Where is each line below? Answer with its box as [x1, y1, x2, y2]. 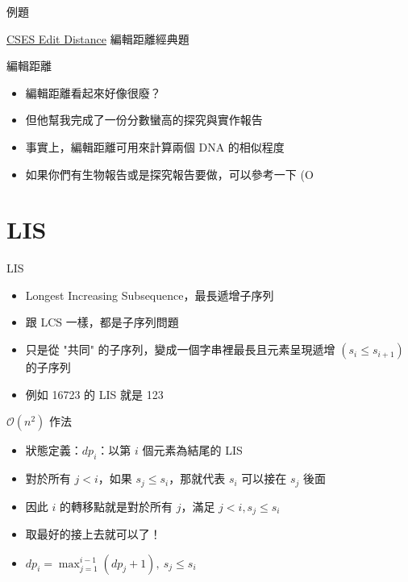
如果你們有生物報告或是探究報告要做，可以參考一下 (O [25, 165, 314, 182]
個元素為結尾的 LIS [142, 442, 243, 459]
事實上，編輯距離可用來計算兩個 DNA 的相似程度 [25, 138, 285, 155]
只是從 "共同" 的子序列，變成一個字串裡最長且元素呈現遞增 [25, 341, 335, 358]
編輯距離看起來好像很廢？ [25, 84, 161, 101]
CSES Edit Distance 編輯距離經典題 [6, 30, 189, 47]
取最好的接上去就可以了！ [25, 525, 161, 542]
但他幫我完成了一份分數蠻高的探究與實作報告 [25, 111, 263, 128]
